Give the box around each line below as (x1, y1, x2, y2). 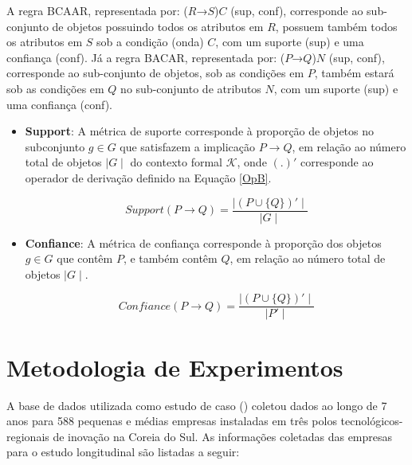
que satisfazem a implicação (120, 138, 255, 154)
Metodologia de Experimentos (6, 350, 343, 383)
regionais (6, 428, 49, 444)
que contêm (57, 250, 113, 267)
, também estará (314, 64, 394, 81)
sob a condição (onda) (96, 33, 204, 50)
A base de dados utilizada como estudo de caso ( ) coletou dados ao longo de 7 (6, 397, 387, 413)
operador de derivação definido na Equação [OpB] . (25, 169, 272, 186)
